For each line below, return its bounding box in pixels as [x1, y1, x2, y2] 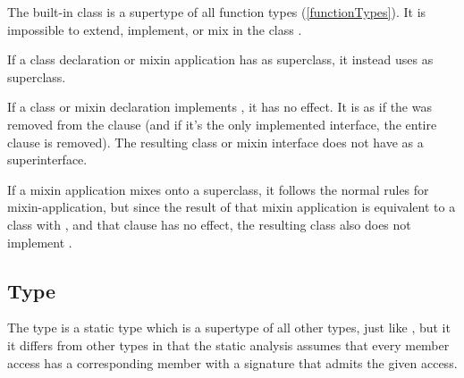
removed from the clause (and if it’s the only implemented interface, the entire [7, 114, 437, 133]
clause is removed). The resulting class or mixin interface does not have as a [7, 132, 424, 151]
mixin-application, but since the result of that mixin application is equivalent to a [7, 197, 456, 216]
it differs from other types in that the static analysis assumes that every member [7, 335, 450, 354]
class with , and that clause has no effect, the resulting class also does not [7, 214, 411, 233]
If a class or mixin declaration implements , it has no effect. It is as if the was [7, 97, 432, 116]
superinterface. [7, 150, 88, 169]
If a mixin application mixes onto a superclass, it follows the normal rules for [7, 180, 429, 198]
